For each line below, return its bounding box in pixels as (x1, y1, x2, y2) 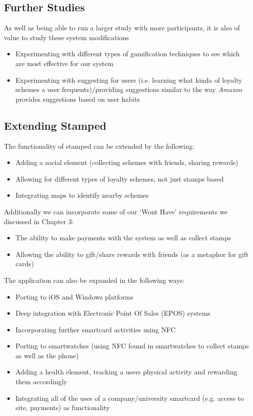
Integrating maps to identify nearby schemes (15, 190, 149, 200)
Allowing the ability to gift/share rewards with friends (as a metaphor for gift (15, 249, 249, 259)
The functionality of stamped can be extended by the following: (4, 140, 195, 151)
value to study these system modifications (4, 32, 129, 42)
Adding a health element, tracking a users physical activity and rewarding (15, 367, 237, 377)
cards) (15, 258, 34, 269)
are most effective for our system (15, 58, 114, 68)
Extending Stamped (4, 117, 107, 133)
